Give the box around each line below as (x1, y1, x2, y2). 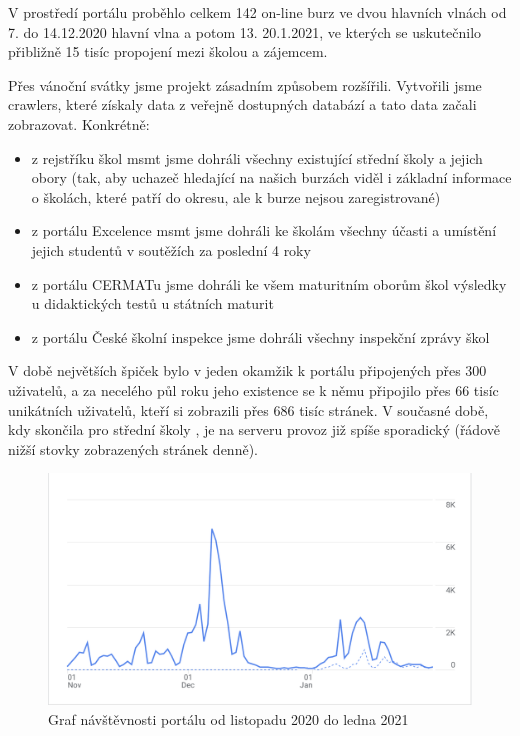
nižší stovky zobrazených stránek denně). (8, 438, 258, 459)
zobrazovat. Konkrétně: (8, 113, 150, 134)
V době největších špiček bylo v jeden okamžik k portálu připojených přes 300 (8, 360, 487, 381)
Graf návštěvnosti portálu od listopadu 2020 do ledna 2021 (48, 708, 409, 729)
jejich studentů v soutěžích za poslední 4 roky (31, 239, 311, 260)
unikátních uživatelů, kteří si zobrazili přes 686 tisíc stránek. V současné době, (8, 399, 489, 420)
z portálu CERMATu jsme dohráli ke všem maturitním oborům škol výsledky (31, 273, 507, 294)
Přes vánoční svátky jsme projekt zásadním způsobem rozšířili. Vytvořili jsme (8, 74, 482, 95)
